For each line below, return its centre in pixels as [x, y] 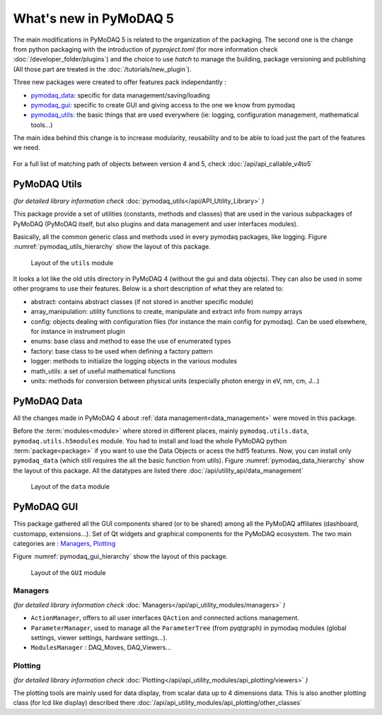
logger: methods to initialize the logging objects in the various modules [134, 361]
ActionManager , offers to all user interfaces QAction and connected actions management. [165, 618]
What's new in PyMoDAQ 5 [94, 18]
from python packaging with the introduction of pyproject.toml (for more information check [145, 49]
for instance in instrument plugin [78, 332]
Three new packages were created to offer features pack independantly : [120, 82]
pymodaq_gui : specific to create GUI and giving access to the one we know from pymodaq [163, 105]
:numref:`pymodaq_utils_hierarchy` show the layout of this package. [112, 247]
